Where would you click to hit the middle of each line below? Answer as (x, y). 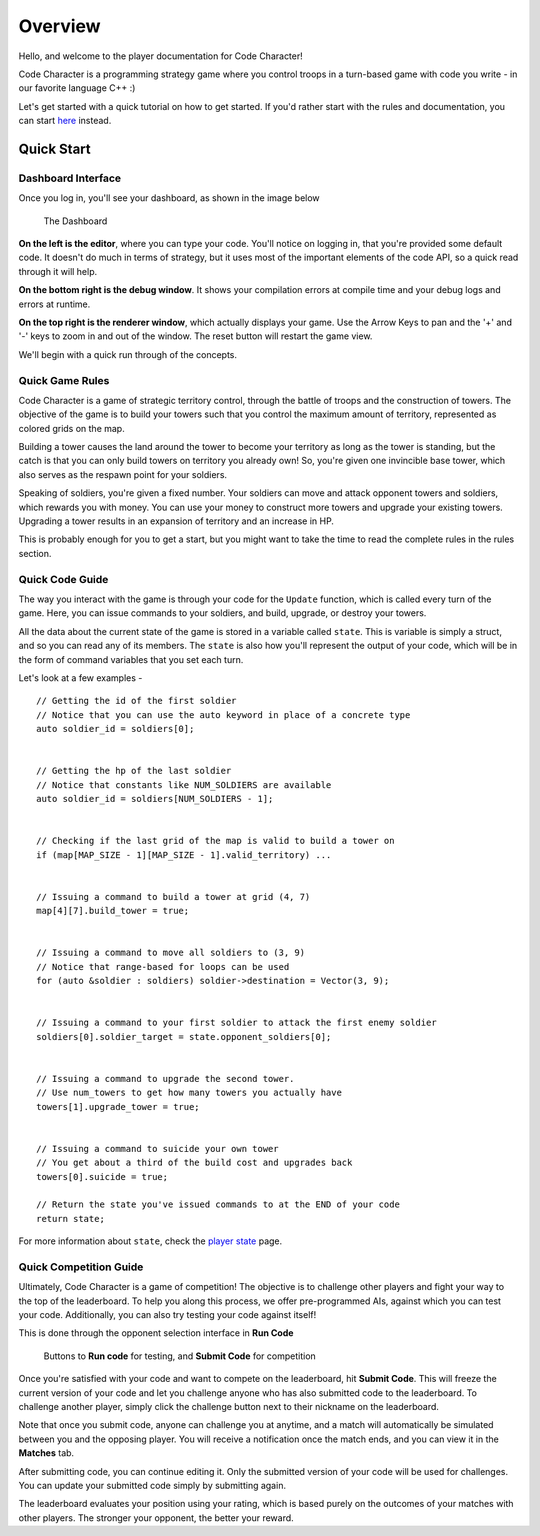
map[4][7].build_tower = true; (113, 911)
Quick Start (54, 148)
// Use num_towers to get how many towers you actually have (189, 1093)
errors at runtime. (54, 304)
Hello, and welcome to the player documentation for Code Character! (161, 56)
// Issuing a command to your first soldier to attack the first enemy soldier (236, 1023)
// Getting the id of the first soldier (136, 701)
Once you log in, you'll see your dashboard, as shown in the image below (169, 198)
